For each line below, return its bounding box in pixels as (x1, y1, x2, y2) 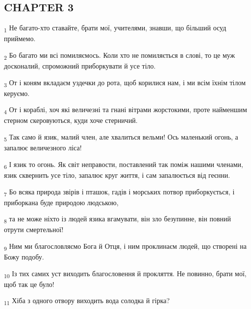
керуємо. (4, 88, 30, 98)
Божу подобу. (4, 252, 44, 262)
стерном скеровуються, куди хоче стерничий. (4, 115, 138, 125)
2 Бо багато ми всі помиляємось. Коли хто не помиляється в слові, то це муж (4, 49, 235, 61)
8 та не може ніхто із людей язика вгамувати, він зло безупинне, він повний (4, 214, 231, 225)
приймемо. (4, 33, 36, 44)
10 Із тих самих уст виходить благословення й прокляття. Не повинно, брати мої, (4, 268, 247, 280)
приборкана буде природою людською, (4, 197, 119, 207)
